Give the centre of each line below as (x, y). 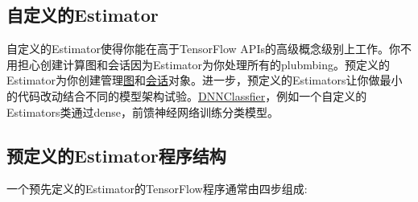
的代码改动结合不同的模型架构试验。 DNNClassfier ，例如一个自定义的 (187, 95)
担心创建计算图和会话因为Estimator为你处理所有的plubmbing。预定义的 (203, 64)
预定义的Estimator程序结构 (116, 155)
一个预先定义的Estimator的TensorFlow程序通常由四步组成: (157, 189)
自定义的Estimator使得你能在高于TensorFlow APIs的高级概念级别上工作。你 (203, 49)
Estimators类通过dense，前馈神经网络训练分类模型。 (143, 111)
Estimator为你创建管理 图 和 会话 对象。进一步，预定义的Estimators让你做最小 (205, 80)
